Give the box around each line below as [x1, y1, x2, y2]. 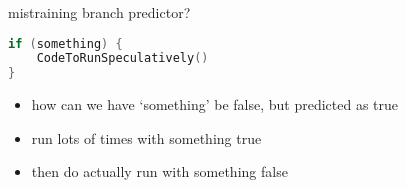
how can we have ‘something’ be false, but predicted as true [31, 94, 399, 115]
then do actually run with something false [31, 161, 288, 182]
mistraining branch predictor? [8, 2, 191, 22]
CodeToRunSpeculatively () [36, 51, 209, 66]
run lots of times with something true [31, 127, 262, 148]
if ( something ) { [8, 36, 123, 51]
